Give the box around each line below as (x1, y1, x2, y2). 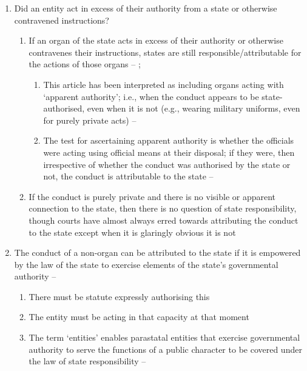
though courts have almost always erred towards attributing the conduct (29, 213, 299, 226)
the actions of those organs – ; (29, 58, 141, 70)
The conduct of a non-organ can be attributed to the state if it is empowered (14, 246, 301, 259)
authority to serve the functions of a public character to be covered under (29, 343, 302, 355)
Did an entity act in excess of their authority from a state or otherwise (14, 2, 277, 14)
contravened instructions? (14, 13, 109, 26)
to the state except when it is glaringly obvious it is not (29, 226, 236, 238)
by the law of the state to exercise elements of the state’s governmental (14, 258, 278, 270)
